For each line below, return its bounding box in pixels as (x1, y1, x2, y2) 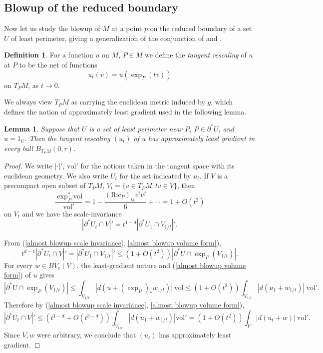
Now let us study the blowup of (4, 23, 100, 33)
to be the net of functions (19, 59, 97, 69)
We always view (4, 96, 52, 107)
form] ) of (4, 269, 31, 280)
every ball (4, 143, 33, 153)
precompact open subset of (4, 180, 86, 190)
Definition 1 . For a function (4, 49, 93, 60)
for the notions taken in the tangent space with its (80, 160, 235, 170)
